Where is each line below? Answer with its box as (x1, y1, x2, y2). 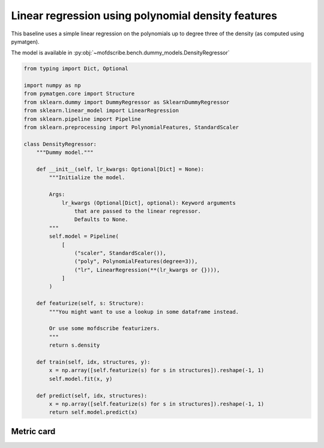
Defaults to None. (74, 216, 128, 223)
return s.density (49, 342, 100, 349)
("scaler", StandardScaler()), (74, 249, 166, 256)
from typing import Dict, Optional (23, 65, 128, 72)
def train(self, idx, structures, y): (36, 358, 151, 365)
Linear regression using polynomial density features (11, 9, 277, 22)
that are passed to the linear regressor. (74, 207, 201, 214)
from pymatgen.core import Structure (23, 90, 135, 97)
